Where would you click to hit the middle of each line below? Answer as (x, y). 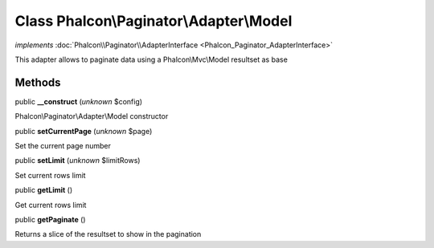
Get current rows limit (51, 205)
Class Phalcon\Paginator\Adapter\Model (154, 21)
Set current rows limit (50, 175)
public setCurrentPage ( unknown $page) (84, 131)
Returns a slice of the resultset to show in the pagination (108, 234)
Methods (38, 82)
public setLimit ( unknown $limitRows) (78, 161)
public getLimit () (44, 190)
